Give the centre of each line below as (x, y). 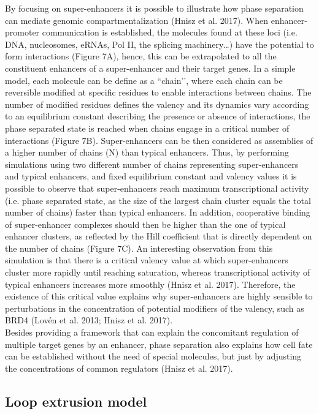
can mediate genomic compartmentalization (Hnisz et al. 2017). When (137, 20)
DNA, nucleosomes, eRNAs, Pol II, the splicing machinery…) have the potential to (159, 44)
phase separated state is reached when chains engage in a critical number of (147, 128)
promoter (22, 32)
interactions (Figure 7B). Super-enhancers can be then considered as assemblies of (159, 140)
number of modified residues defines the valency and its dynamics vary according (157, 104)
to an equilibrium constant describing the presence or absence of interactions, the (158, 116)
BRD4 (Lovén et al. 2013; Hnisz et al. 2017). (89, 320)
